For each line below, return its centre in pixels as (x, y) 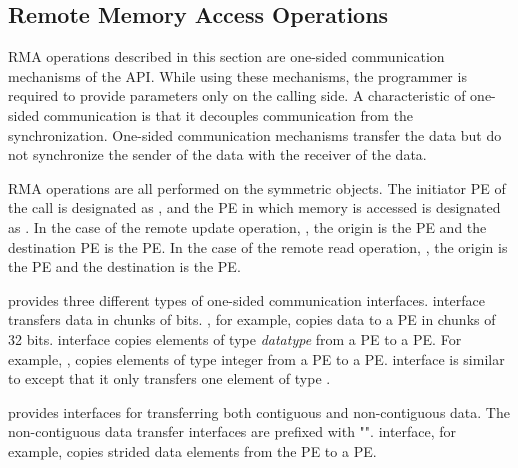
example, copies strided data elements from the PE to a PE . (192, 450)
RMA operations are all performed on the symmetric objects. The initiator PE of (257, 187)
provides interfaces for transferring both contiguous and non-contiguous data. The (259, 411)
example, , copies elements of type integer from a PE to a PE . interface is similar (256, 358)
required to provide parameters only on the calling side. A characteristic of (237, 95)
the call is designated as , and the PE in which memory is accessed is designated (254, 207)
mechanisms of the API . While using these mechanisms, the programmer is (237, 75)
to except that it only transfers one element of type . (169, 378)
